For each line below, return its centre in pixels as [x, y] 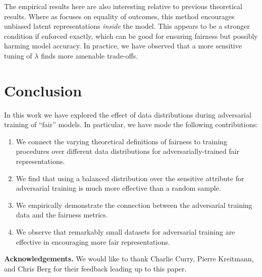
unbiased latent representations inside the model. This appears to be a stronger [127, 26]
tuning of [18, 55]
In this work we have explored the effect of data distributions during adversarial [128, 114]
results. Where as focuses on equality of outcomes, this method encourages [119, 16]
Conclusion [43, 90]
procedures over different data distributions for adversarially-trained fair [127, 151]
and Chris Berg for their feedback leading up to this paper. [95, 268]
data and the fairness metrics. [62, 215]
